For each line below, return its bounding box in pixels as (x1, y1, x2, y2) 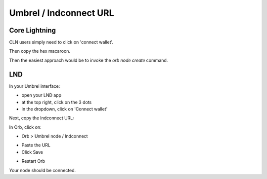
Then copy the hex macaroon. (9, 48, 71, 54)
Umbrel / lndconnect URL (9, 7, 114, 18)
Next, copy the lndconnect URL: (9, 115, 74, 121)
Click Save (21, 149, 44, 155)
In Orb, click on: (9, 124, 42, 130)
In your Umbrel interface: (9, 83, 60, 89)
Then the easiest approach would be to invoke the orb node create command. (9, 57, 168, 63)
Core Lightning (9, 26, 56, 35)
